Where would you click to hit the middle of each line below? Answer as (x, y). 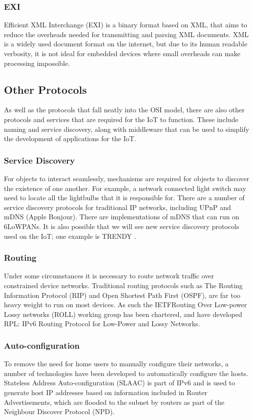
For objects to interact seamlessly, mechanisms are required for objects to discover (127, 178)
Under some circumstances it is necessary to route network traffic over (109, 276)
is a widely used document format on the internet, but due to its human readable (126, 44)
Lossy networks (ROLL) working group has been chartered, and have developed (123, 314)
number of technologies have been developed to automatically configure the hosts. (126, 373)
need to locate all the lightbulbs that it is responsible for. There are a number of (124, 198)
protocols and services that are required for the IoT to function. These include (121, 119)
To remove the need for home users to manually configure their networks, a (116, 364)
